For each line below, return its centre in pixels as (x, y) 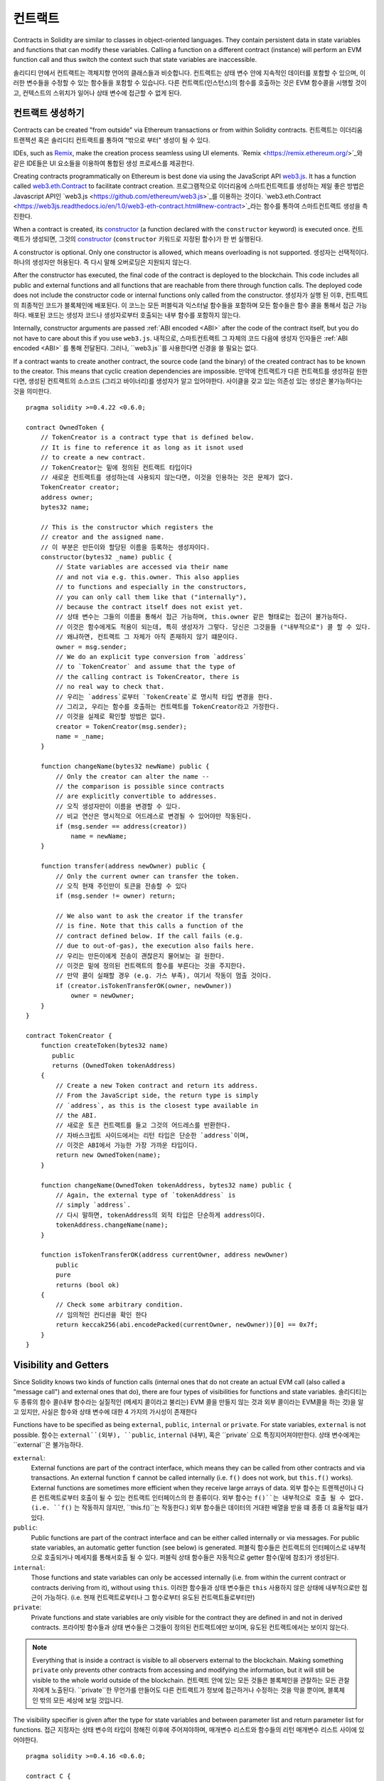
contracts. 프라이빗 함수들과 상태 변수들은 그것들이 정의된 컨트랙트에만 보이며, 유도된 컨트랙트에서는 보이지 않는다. (190, 1627)
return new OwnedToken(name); (108, 1155)
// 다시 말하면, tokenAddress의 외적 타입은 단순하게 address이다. (161, 1215)
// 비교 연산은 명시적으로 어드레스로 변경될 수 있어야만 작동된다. (154, 816)
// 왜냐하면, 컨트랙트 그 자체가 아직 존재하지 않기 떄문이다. (147, 637)
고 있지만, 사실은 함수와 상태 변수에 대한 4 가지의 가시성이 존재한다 (105, 1411)
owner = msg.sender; (91, 647)
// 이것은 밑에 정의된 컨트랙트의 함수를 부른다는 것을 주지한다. (151, 966)
